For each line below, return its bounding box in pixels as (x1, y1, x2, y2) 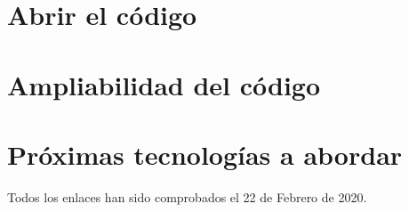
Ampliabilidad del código (7, 66, 321, 102)
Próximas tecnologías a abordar (7, 135, 403, 172)
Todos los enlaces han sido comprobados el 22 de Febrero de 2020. (7, 187, 367, 206)
